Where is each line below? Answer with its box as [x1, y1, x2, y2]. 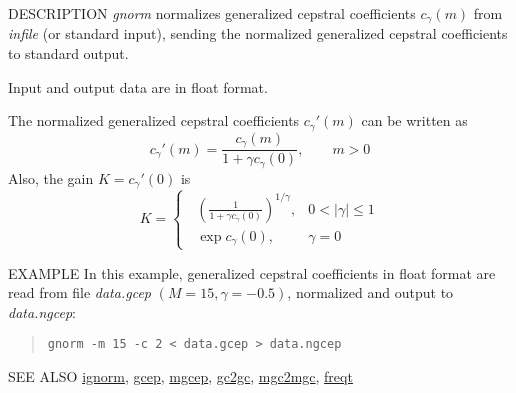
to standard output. [8, 43, 129, 64]
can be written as [361, 110, 468, 131]
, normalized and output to [287, 282, 454, 303]
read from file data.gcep [8, 282, 151, 303]
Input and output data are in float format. [8, 76, 268, 97]
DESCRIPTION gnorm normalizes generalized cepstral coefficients [8, 3, 416, 23]
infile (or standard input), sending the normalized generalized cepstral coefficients [8, 23, 508, 44]
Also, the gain [8, 167, 94, 188]
